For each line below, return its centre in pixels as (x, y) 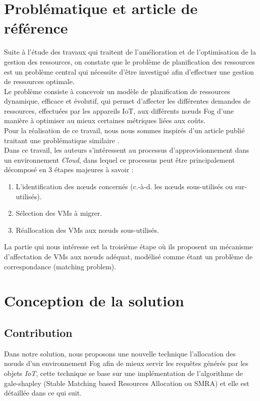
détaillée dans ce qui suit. (43, 393)
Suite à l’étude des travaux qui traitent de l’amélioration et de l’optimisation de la (130, 52)
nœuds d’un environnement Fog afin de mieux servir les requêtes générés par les (126, 363)
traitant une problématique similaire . (62, 140)
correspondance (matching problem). (60, 266)
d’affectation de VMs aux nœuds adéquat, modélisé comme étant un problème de (128, 256)
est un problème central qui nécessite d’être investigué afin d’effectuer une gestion (129, 71)
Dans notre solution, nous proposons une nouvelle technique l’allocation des (120, 353)
